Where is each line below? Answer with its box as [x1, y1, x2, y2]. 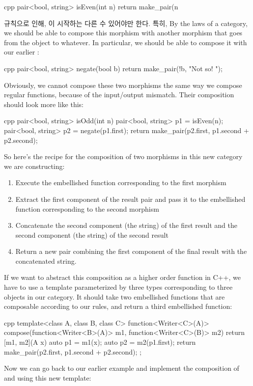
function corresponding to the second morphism [15, 203, 159, 214]
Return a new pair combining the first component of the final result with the [15, 246, 247, 256]
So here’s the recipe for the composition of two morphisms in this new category [4, 151, 243, 162]
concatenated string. [15, 255, 77, 266]
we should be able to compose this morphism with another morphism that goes [4, 28, 243, 38]
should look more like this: [4, 99, 84, 109]
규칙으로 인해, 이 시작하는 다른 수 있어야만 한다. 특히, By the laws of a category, [4, 18, 248, 28]
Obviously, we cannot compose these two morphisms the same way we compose [4, 80, 242, 90]
